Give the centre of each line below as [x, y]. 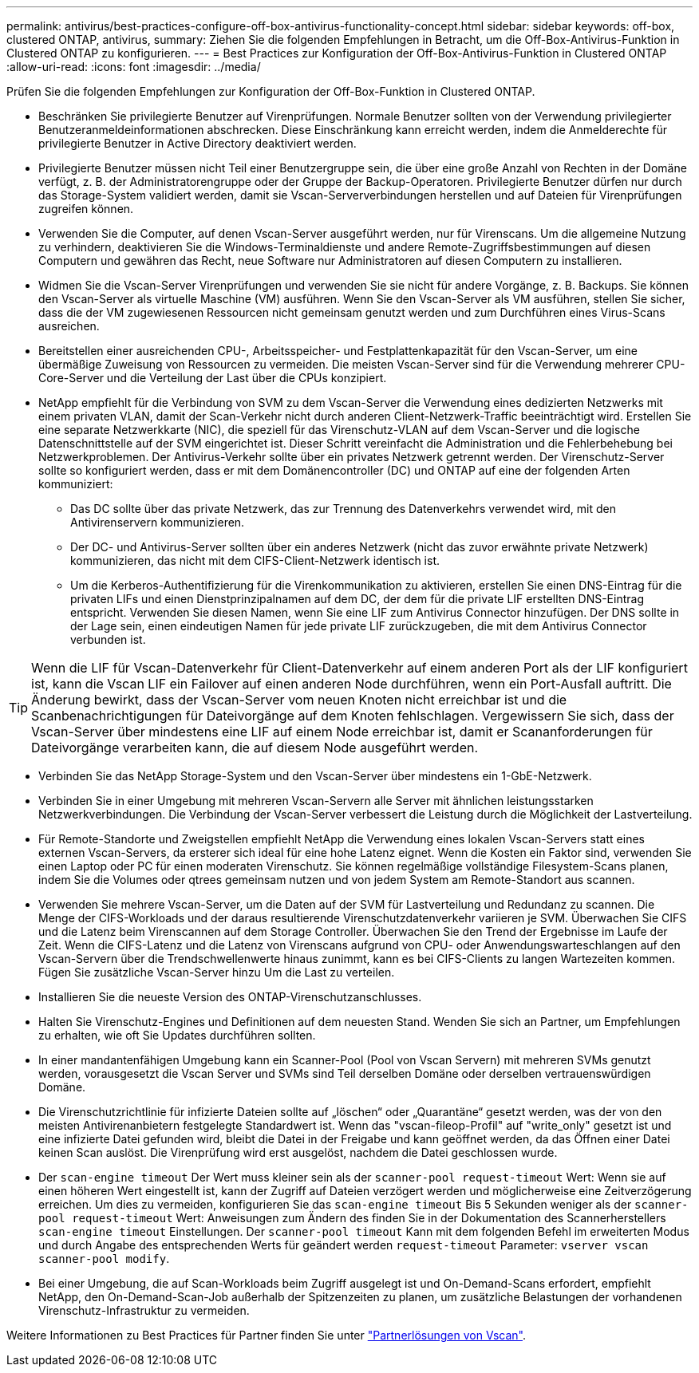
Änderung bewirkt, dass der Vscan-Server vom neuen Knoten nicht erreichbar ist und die [299, 700]
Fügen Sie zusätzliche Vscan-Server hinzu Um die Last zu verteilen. [217, 972]
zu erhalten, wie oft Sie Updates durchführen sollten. [177, 1035]
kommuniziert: [76, 484]
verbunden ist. [108, 639]
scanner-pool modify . [104, 1259]
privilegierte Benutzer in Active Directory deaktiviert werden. [197, 143]
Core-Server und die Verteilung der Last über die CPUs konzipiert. [213, 378]
